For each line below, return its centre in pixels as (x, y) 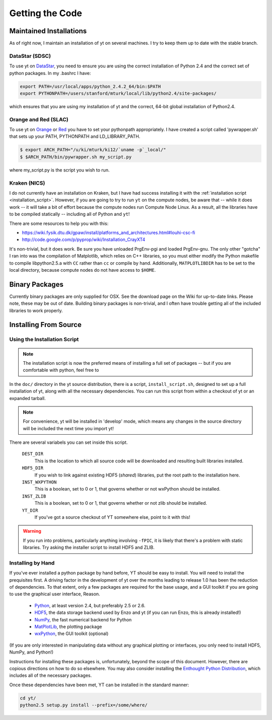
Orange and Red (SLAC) (39, 119)
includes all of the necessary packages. (51, 675)
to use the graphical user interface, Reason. (55, 594)
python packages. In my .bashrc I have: (50, 73)
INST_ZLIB (34, 496)
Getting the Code (46, 13)
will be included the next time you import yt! (69, 428)
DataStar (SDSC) (30, 56)
